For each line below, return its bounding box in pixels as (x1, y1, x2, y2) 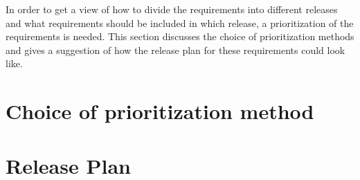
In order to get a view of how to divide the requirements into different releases (6, 2, 338, 16)
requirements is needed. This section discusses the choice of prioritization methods (6, 29, 354, 44)
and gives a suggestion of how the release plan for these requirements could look (6, 42, 345, 57)
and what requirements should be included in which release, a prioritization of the (6, 15, 354, 30)
